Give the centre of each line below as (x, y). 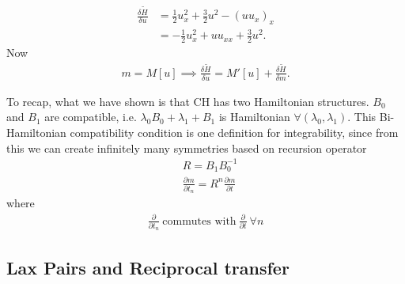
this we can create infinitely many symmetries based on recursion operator (187, 148)
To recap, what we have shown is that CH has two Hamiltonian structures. (188, 101)
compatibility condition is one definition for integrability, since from (234, 132)
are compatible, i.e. (91, 117)
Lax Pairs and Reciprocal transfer (148, 267)
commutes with (199, 221)
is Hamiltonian (254, 117)
